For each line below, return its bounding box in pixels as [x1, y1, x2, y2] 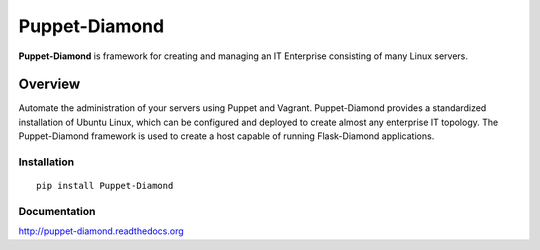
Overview [18, 76, 81, 93]
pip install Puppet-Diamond [36, 180, 174, 192]
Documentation [18, 204, 96, 218]
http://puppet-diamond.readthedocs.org [18, 225, 184, 237]
